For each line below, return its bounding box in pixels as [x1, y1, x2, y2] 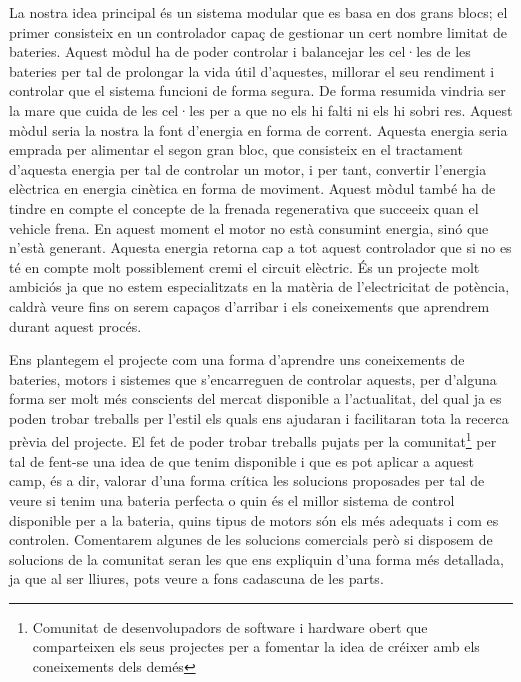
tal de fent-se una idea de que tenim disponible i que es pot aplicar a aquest [9, 450, 475, 471]
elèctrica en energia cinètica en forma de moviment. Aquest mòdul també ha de [9, 178, 496, 199]
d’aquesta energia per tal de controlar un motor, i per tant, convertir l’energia [9, 158, 487, 179]
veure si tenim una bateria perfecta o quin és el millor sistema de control [9, 489, 455, 510]
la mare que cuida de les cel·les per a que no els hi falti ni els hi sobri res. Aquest [9, 99, 513, 120]
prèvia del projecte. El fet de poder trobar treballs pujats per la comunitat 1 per [9, 428, 497, 452]
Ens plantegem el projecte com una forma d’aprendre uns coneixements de [9, 349, 465, 370]
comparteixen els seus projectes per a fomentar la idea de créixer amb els [32, 636, 480, 657]
